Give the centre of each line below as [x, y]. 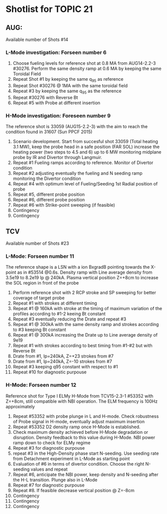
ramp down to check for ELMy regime [52, 443]
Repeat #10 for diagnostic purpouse [50, 372]
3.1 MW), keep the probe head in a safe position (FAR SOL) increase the [86, 147]
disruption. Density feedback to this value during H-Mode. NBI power [84, 437]
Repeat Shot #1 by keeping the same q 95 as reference [68, 80]
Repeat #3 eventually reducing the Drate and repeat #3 [70, 319]
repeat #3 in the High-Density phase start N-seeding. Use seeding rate [86, 453]
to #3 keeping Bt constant [39, 330]
